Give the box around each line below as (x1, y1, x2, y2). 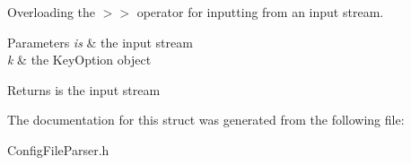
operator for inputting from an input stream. (136, 3, 384, 21)
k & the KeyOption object (7, 50, 152, 69)
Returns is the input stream (7, 80, 161, 99)
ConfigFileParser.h (7, 140, 109, 159)
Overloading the (7, 3, 96, 21)
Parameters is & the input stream (7, 32, 193, 51)
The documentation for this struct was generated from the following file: (7, 110, 405, 129)
